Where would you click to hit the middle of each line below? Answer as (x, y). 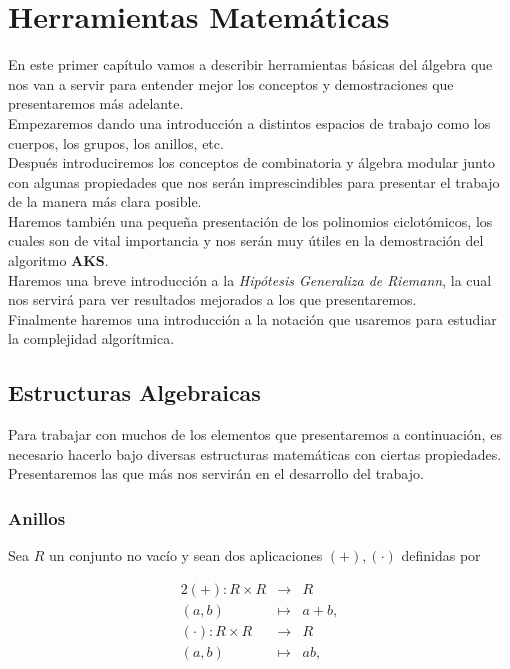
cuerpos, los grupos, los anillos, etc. (116, 142)
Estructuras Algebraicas (134, 392)
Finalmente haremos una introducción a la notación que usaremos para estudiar (252, 318)
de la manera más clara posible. (105, 201)
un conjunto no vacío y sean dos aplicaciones (185, 555)
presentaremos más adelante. (96, 103)
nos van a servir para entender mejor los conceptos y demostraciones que (231, 83)
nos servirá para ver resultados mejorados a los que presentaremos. (212, 299)
